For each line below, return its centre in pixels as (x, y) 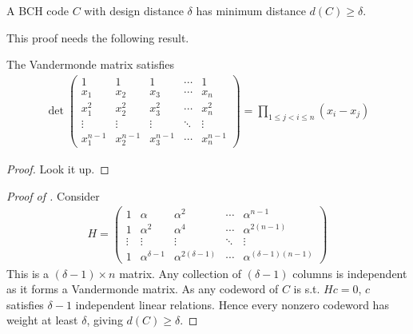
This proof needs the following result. (98, 37)
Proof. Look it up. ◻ (58, 168)
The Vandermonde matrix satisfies (90, 64)
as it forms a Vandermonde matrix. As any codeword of (143, 289)
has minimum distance (251, 10)
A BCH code (38, 10)
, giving (105, 320)
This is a (28, 273)
